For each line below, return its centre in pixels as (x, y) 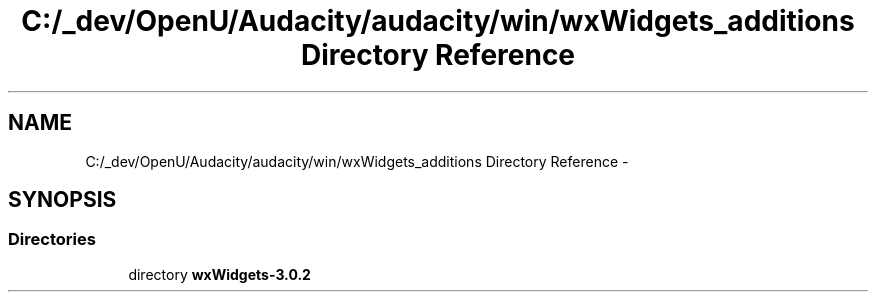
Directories (52, 239)
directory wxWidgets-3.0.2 (219, 274)
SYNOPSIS (62, 200)
